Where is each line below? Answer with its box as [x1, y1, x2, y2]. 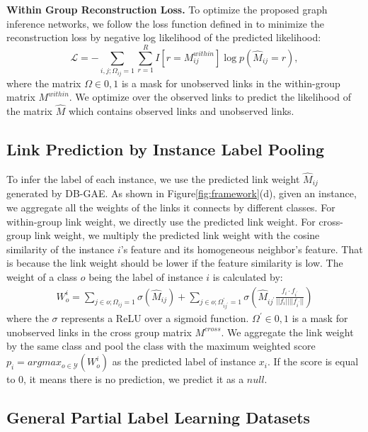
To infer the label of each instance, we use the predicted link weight [6, 171, 300, 186]
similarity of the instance [6, 241, 115, 256]
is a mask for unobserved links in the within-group [121, 75, 340, 90]
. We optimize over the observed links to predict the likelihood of [69, 89, 351, 104]
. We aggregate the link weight [221, 324, 354, 339]
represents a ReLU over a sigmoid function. [61, 311, 249, 326]
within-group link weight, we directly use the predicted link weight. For [6, 214, 316, 228]
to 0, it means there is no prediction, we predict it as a [6, 372, 244, 387]
